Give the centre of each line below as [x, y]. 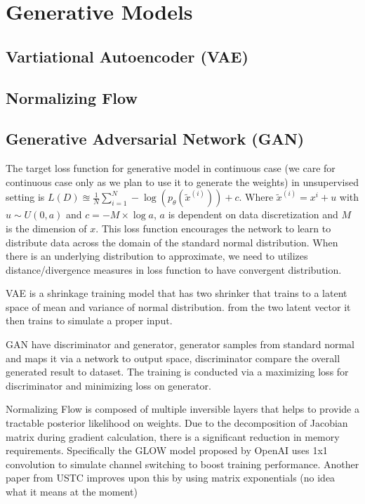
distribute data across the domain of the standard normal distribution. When [172, 242]
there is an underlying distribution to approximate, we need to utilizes [157, 256]
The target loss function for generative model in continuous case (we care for [171, 168]
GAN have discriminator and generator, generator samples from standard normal [180, 344]
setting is [25, 197]
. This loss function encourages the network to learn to [213, 228]
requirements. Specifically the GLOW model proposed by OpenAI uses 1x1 [167, 450]
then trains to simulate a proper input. [89, 320]
